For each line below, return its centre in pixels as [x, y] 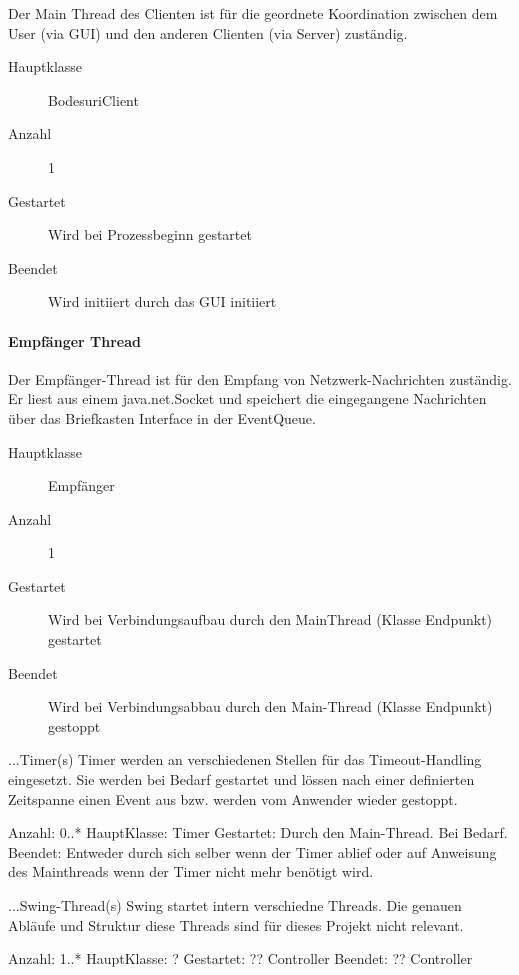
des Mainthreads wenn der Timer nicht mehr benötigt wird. [191, 871]
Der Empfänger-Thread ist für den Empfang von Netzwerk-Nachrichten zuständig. [260, 378]
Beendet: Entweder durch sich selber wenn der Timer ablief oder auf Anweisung [252, 851]
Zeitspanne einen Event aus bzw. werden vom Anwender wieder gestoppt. [233, 798]
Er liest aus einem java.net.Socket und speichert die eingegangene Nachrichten [247, 398]
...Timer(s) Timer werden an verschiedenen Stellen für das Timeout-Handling [245, 759]
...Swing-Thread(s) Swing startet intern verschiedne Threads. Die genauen [235, 905]
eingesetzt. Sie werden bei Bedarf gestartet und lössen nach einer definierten [241, 779]
